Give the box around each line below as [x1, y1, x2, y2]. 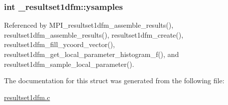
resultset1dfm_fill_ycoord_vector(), [4, 39, 115, 50]
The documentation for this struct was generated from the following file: [4, 75, 225, 86]
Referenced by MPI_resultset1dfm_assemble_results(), [4, 20, 174, 30]
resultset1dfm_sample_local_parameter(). [4, 58, 134, 69]
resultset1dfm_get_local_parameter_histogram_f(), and [4, 49, 179, 59]
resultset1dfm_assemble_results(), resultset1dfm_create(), [4, 29, 184, 40]
